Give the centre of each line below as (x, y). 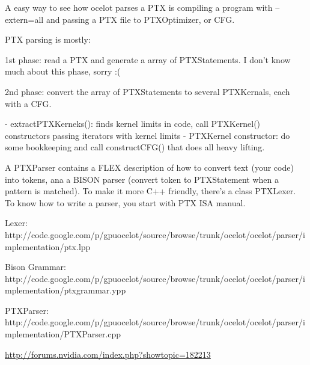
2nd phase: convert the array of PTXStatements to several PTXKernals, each (147, 91)
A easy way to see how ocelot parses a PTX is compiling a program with (139, 7)
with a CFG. (28, 103)
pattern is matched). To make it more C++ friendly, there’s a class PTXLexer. (150, 191)
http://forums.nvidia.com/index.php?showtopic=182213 (108, 354)
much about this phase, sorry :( (63, 71)
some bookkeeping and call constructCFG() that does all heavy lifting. (135, 147)
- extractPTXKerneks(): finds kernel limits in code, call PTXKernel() (133, 124)
